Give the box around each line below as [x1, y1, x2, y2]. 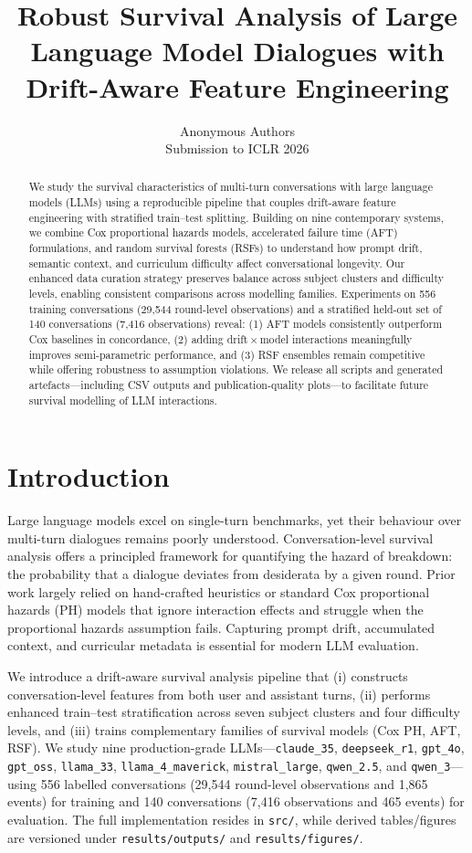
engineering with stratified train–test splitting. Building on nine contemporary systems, [28, 209, 445, 225]
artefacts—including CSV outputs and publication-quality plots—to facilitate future [28, 377, 429, 393]
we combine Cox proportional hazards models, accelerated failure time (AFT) [28, 225, 398, 240]
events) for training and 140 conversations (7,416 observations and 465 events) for [7, 792, 465, 811]
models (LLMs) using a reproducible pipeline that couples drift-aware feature [28, 195, 396, 210]
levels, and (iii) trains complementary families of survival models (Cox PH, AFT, [7, 720, 461, 739]
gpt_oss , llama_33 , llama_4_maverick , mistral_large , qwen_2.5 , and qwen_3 [7, 756, 451, 775]
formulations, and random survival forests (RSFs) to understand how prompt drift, [28, 240, 423, 256]
